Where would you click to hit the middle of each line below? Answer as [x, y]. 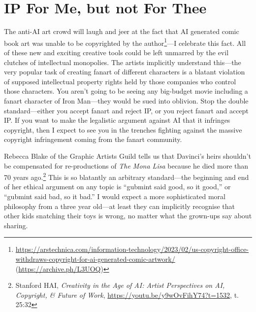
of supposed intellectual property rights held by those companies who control [120, 81]
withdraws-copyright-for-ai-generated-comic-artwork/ [95, 259]
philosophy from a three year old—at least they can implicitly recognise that [119, 206]
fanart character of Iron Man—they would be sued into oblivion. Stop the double [126, 100]
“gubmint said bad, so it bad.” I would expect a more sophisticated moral [115, 196]
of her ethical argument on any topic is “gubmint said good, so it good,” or [117, 187]
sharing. [16, 225]
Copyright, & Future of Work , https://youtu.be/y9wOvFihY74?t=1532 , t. [127, 295]
